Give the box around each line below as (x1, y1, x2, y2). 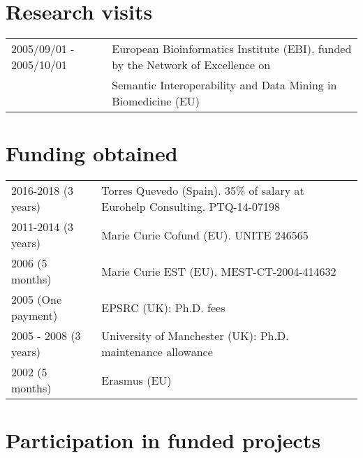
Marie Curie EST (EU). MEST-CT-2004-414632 (101, 263, 336, 279)
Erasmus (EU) (101, 371, 172, 388)
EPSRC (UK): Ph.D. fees (101, 299, 225, 316)
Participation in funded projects (6, 426, 321, 455)
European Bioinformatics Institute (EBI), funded (112, 40, 352, 57)
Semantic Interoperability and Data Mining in (112, 77, 337, 94)
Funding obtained (6, 139, 178, 168)
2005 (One (11, 291, 62, 308)
